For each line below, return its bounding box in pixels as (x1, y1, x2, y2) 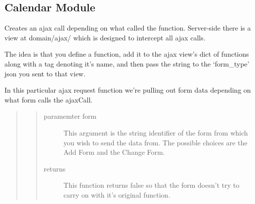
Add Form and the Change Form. (63, 147, 165, 157)
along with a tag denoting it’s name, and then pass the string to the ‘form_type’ (4, 58, 250, 68)
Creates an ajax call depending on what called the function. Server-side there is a (4, 23, 251, 33)
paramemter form (43, 111, 97, 121)
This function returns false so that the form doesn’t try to (63, 180, 240, 190)
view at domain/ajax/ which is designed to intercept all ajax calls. (4, 32, 206, 42)
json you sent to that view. (4, 68, 85, 78)
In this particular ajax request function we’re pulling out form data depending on (4, 85, 251, 95)
